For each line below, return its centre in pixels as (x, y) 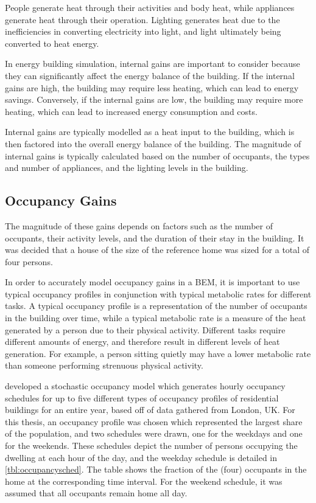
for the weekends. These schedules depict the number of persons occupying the (151, 446)
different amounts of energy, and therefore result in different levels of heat (142, 342)
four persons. (29, 261)
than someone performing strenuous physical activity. (104, 365)
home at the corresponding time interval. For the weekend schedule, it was (144, 481)
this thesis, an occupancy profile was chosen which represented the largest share (154, 421)
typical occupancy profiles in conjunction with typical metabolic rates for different (158, 293)
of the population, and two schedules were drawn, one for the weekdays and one (154, 433)
